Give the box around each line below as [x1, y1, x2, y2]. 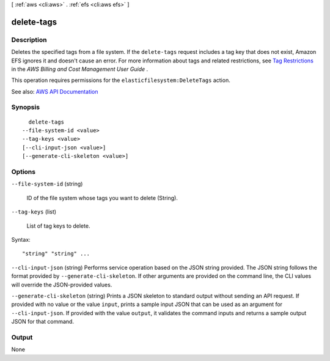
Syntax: [11, 236, 31, 243]
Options [11, 168, 36, 176]
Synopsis [11, 103, 40, 111]
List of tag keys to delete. [26, 222, 90, 229]
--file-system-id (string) [11, 180, 83, 188]
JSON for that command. [11, 318, 75, 326]
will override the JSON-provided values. [11, 281, 112, 288]
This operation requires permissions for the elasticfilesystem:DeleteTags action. [11, 76, 230, 84]
